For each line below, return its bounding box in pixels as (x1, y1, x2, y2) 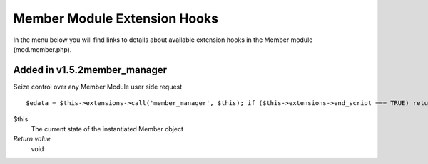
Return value (13, 135, 51, 143)
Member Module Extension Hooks (13, 11, 219, 26)
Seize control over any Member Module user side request (13, 82, 183, 91)
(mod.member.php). (13, 45, 72, 53)
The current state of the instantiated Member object (31, 125, 183, 133)
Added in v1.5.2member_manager (13, 64, 168, 76)
